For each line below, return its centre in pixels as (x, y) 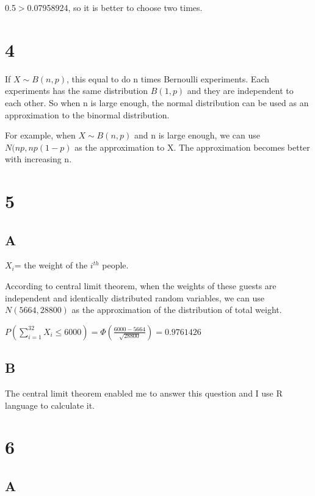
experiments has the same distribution (77, 91)
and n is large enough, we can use (197, 135)
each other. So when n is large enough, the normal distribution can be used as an (157, 102)
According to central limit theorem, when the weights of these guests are (141, 286)
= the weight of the (51, 265)
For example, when (40, 135)
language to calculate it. (50, 405)
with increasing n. (38, 159)
